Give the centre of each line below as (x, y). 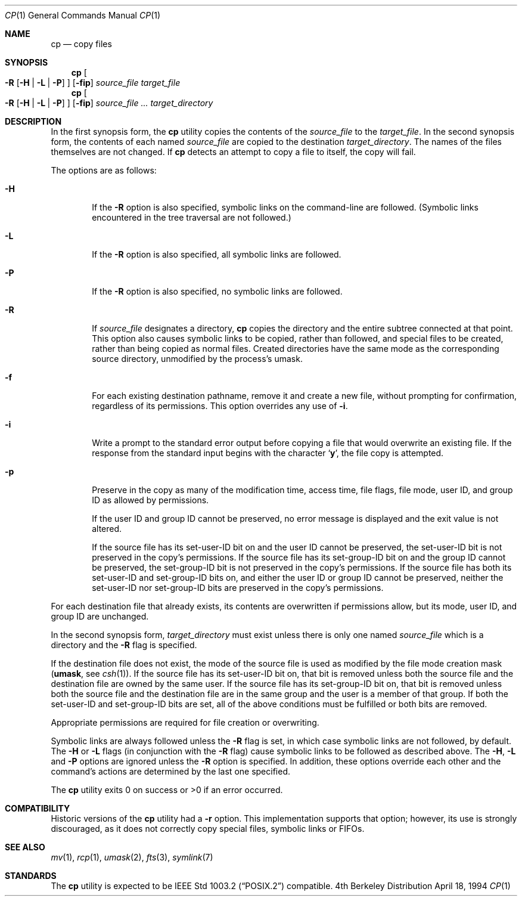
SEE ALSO (25, 847)
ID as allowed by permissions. (150, 500)
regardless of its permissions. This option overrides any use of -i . (220, 406)
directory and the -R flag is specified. (124, 645)
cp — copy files (81, 44)
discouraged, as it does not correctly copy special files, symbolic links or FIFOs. (208, 829)
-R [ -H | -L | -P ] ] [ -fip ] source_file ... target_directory (109, 103)
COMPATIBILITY (38, 808)
